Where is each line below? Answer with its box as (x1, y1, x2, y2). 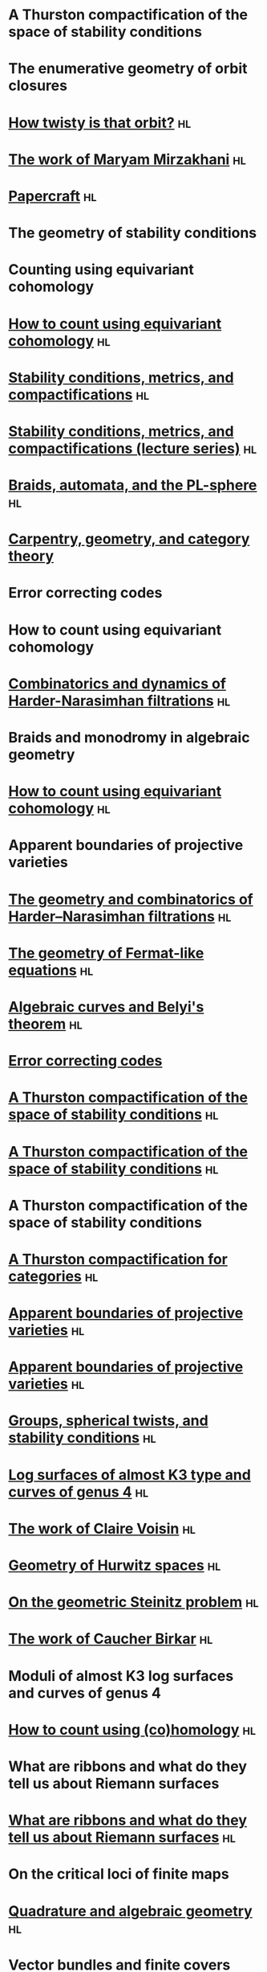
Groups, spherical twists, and (8, 1411, 208, 1430)
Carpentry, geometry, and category (8, 530, 250, 548)
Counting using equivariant (8, 261, 194, 279)
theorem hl (8, 1015, 83, 1033)
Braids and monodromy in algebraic (8, 729, 250, 746)
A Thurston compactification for (8, 1250, 229, 1268)
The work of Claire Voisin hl (8, 1519, 196, 1538)
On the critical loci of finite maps (8, 1865, 230, 1884)
